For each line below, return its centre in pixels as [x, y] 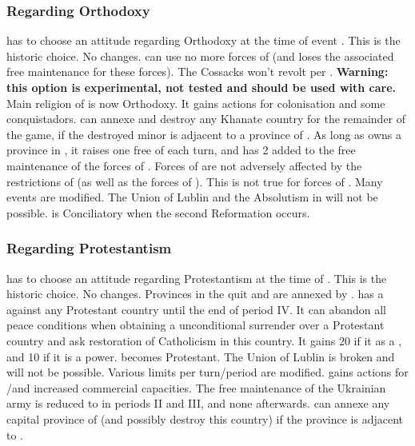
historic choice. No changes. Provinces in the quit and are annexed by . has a [195, 294]
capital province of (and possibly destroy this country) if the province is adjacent [205, 418]
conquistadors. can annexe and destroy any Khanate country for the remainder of [206, 119]
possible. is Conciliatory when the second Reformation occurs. [158, 212]
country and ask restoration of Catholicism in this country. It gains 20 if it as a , [204, 340]
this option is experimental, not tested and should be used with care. [202, 87]
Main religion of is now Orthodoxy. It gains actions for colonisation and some [196, 103]
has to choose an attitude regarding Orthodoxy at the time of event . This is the [204, 40]
